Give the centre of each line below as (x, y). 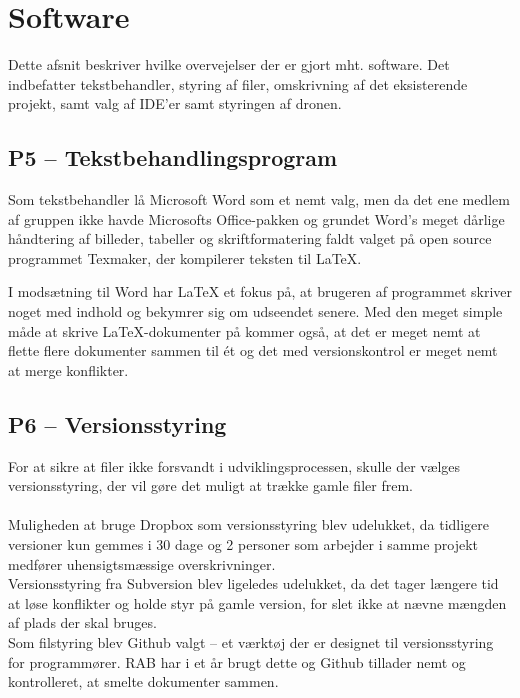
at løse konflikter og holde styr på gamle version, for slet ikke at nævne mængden (257, 602)
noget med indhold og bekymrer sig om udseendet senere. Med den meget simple (255, 311)
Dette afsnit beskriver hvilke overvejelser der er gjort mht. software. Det (229, 64)
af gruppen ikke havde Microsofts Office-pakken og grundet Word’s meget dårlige (256, 218)
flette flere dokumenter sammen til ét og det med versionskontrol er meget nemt (253, 350)
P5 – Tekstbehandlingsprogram (173, 157)
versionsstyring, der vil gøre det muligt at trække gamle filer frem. (210, 485)
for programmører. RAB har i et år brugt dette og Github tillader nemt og (237, 661)
